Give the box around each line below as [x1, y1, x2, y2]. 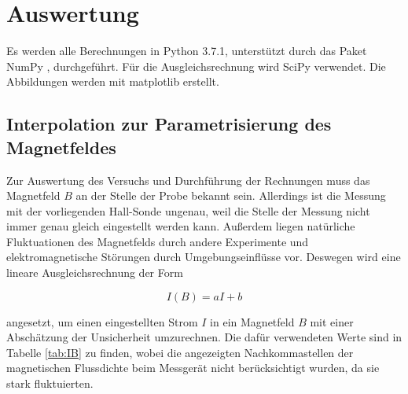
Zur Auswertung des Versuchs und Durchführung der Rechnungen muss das [6, 171, 370, 188]
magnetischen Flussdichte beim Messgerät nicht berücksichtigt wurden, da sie [6, 359, 380, 376]
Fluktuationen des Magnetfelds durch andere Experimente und [6, 233, 309, 249]
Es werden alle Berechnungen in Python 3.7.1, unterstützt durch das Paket [6, 42, 367, 59]
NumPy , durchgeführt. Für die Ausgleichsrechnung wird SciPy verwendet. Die [6, 57, 386, 74]
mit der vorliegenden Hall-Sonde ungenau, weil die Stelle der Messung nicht [6, 202, 370, 219]
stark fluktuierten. [6, 375, 94, 392]
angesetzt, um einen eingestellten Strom [6, 313, 198, 330]
